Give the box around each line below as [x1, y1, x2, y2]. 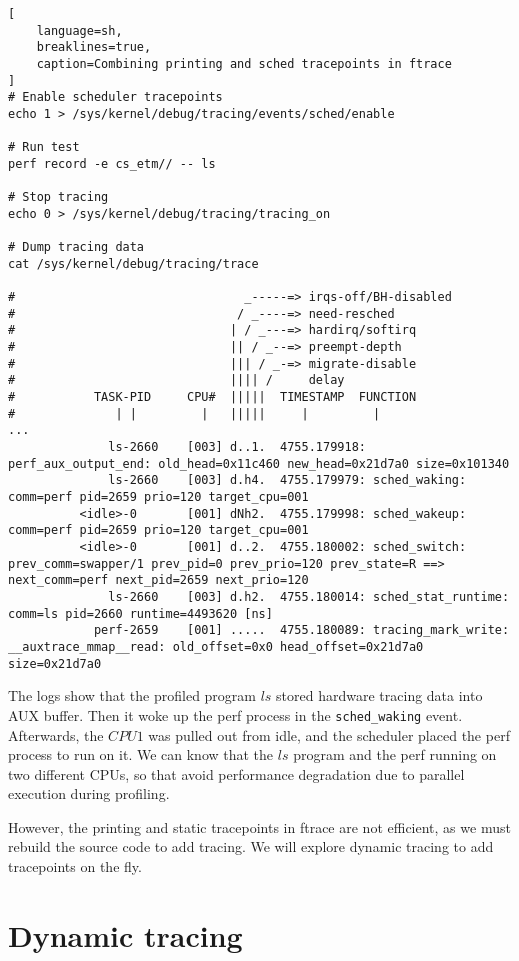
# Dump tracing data [8, 240, 145, 255]
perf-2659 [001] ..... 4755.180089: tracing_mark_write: [93, 623, 510, 638]
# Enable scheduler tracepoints [8, 90, 223, 105]
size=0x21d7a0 [8, 656, 102, 671]
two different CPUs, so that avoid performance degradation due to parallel [8, 763, 465, 784]
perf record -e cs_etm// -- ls [8, 156, 216, 171]
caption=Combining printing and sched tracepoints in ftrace [36, 56, 452, 71]
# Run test [8, 140, 80, 155]
